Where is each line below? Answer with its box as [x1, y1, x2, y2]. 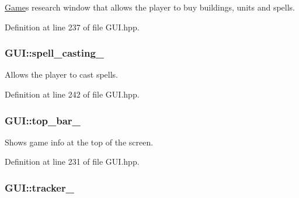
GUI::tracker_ [5, 180, 74, 194]
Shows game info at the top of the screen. [5, 136, 154, 148]
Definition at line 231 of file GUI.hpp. [5, 155, 140, 168]
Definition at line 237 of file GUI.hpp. [5, 20, 140, 33]
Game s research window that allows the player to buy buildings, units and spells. [5, 1, 295, 13]
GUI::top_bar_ [5, 113, 81, 127]
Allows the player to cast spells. [5, 68, 118, 81]
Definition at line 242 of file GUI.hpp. [5, 88, 140, 100]
